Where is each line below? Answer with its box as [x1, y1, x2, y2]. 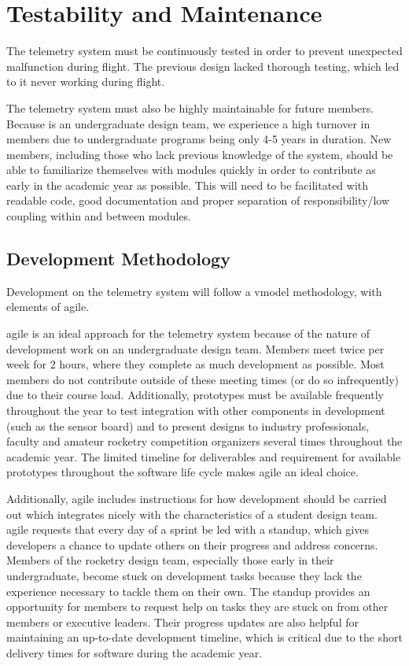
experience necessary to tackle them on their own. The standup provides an [6, 583, 370, 599]
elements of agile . [6, 298, 90, 315]
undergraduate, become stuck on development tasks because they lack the [6, 567, 362, 583]
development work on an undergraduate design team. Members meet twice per [6, 340, 385, 357]
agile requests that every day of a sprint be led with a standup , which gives [6, 521, 369, 538]
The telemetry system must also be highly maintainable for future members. [6, 99, 374, 116]
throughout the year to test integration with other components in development [6, 402, 385, 419]
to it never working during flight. [6, 73, 165, 90]
